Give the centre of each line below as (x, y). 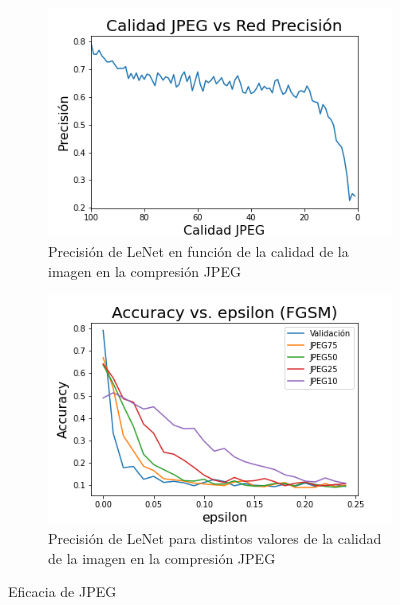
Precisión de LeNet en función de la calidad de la (198, 250)
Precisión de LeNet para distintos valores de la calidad (215, 538)
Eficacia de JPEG (62, 591)
